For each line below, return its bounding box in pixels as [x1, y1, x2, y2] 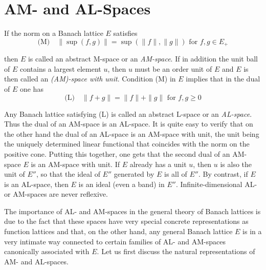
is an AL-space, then [4, 178, 69, 189]
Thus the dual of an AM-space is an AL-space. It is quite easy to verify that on [4, 118, 253, 129]
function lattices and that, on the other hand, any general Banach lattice [4, 226, 233, 237]
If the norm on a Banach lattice [4, 28, 103, 38]
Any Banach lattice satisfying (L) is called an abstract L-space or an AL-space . [4, 108, 252, 119]
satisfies [113, 28, 138, 38]
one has [19, 83, 43, 94]
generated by [114, 169, 154, 179]
